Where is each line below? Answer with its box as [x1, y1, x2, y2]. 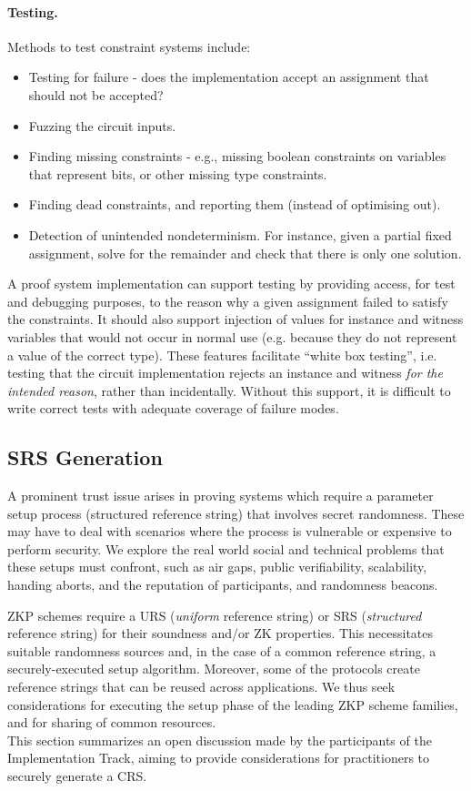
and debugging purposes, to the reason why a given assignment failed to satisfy [7, 291, 448, 310]
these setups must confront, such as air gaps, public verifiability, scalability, [7, 557, 427, 576]
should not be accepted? [28, 85, 164, 104]
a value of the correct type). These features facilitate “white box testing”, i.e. [7, 345, 437, 364]
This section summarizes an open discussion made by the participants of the [7, 730, 432, 749]
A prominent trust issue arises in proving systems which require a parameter [7, 486, 434, 505]
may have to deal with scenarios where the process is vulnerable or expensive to [7, 522, 452, 541]
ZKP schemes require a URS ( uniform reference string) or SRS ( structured [7, 605, 422, 624]
